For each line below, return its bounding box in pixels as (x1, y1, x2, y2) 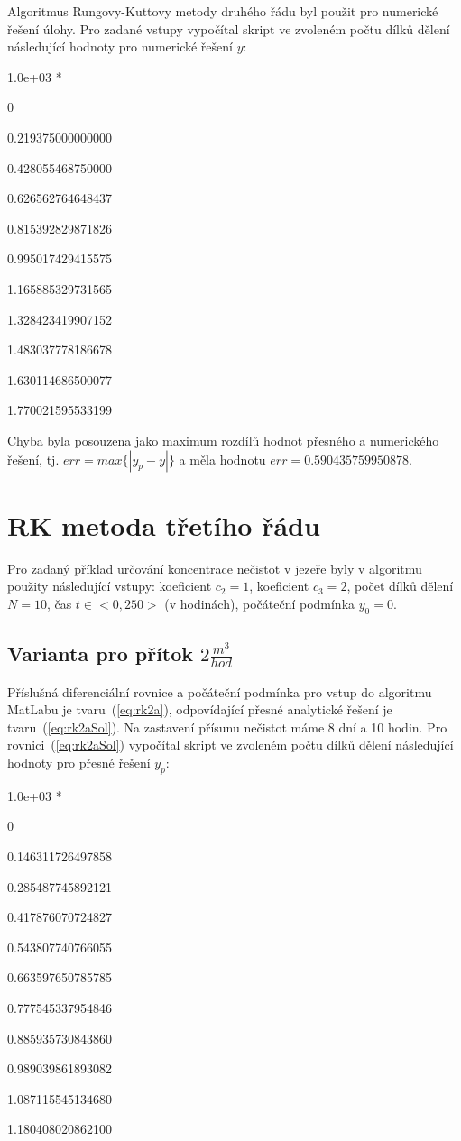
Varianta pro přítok (7, 640, 194, 667)
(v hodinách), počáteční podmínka (164, 594, 355, 612)
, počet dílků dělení (346, 576, 454, 595)
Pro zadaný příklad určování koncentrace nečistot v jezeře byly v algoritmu (7, 558, 422, 577)
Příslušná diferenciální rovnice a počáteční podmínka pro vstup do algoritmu (7, 682, 432, 701)
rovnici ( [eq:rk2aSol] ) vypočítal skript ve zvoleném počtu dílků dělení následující (7, 735, 454, 754)
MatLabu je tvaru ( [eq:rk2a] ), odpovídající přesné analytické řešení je (7, 700, 392, 719)
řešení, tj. (7, 449, 60, 468)
